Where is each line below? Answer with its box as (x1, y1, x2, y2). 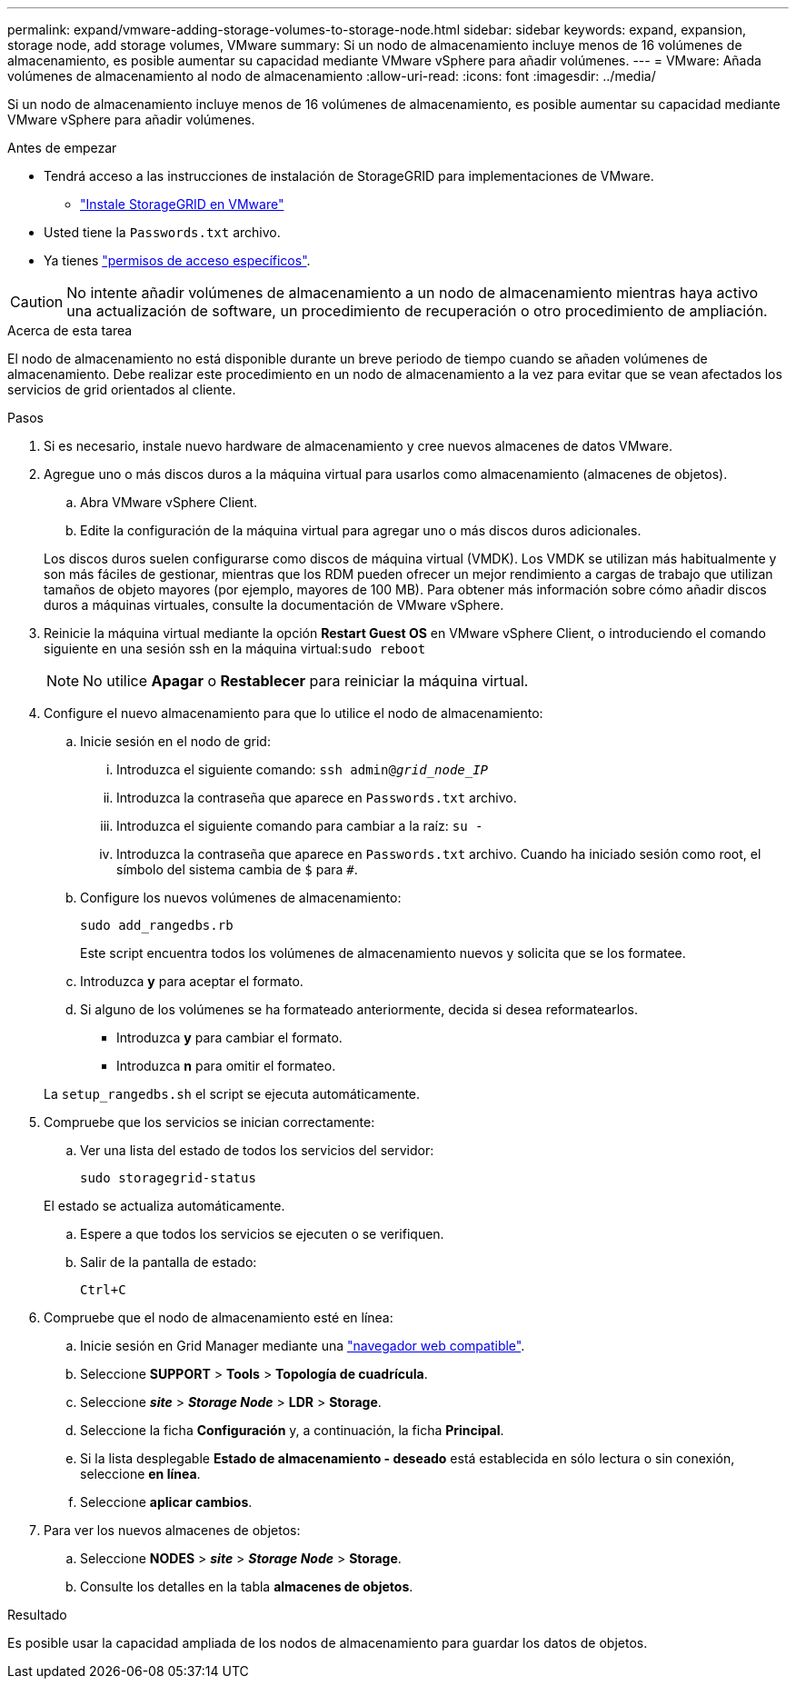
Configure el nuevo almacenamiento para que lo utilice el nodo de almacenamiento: (44, 705, 543, 721)
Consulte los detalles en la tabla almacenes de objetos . (80, 1579, 413, 1594)
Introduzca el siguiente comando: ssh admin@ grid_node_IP (116, 762, 489, 777)
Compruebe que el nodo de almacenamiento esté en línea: (44, 1310, 393, 1325)
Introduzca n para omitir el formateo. (116, 1058, 336, 1073)
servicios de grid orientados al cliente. (7, 382, 236, 397)
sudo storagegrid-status (80, 1171, 256, 1185)
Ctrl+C (80, 1282, 126, 1297)
